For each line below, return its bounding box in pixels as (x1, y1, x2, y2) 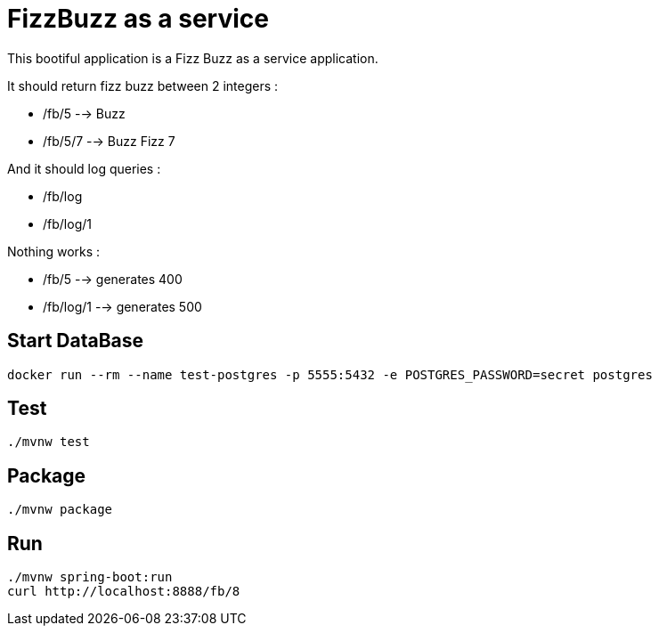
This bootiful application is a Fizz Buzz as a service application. (7, 50, 378, 66)
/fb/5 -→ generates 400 (43, 271, 183, 287)
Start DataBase (7, 329, 144, 353)
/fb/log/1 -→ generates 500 (43, 298, 202, 314)
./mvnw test (7, 434, 90, 450)
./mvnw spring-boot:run (7, 570, 173, 585)
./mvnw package (7, 502, 113, 517)
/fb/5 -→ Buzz (43, 105, 126, 121)
